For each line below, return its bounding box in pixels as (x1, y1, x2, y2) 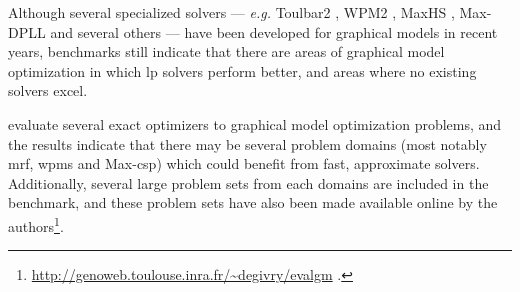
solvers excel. (8, 80, 88, 101)
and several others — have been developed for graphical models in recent (50, 21, 498, 42)
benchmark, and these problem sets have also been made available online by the (8, 192, 498, 213)
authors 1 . (8, 212, 64, 236)
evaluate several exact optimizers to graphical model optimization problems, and (8, 113, 502, 134)
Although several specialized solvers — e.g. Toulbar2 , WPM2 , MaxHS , (8, 2, 455, 22)
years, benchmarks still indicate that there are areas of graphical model (8, 41, 445, 62)
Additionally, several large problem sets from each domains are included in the (8, 172, 489, 193)
